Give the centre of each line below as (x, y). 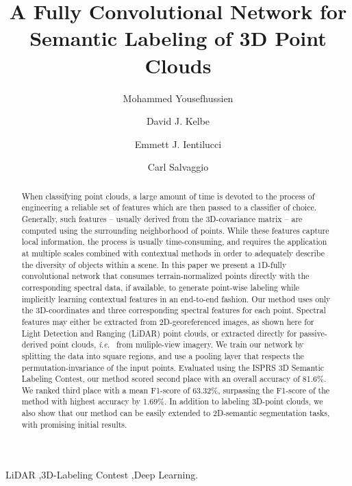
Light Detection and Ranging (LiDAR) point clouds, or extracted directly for (159, 333)
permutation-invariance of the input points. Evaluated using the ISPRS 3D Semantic (173, 367)
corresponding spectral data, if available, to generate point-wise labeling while (161, 287)
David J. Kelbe (178, 121)
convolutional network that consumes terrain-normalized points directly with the (165, 276)
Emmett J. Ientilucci (178, 144)
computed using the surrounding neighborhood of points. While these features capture (175, 230)
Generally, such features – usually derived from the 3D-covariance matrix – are (162, 218)
